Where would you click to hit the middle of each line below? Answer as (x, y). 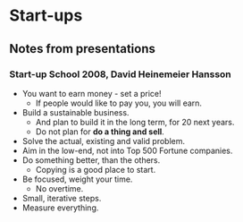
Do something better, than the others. (91, 160)
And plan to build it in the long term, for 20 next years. (135, 122)
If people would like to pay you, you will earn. (119, 103)
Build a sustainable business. (75, 112)
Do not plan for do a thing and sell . (100, 132)
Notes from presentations (83, 49)
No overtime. (59, 188)
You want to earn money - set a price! (92, 93)
